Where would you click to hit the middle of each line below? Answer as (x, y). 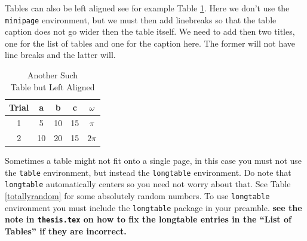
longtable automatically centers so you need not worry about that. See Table (148, 184)
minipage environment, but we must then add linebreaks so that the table (141, 19)
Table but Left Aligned (53, 86)
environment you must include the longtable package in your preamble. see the (153, 207)
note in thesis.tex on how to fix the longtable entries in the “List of (148, 219)
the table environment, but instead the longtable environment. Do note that (148, 172)
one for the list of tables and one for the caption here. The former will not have (150, 43)
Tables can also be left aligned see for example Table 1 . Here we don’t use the (147, 8)
